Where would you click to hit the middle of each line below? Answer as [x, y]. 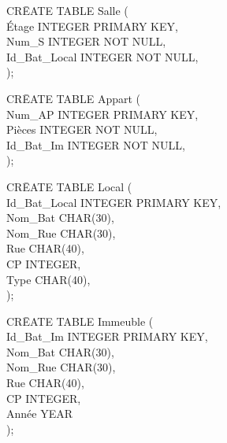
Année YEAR [39, 413]
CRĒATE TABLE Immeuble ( [80, 321]
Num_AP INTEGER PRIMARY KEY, [102, 114]
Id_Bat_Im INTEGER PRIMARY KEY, [107, 336]
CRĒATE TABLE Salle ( [67, 10]
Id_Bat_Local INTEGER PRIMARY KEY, [114, 202]
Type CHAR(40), [48, 279]
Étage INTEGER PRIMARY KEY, [92, 26]
